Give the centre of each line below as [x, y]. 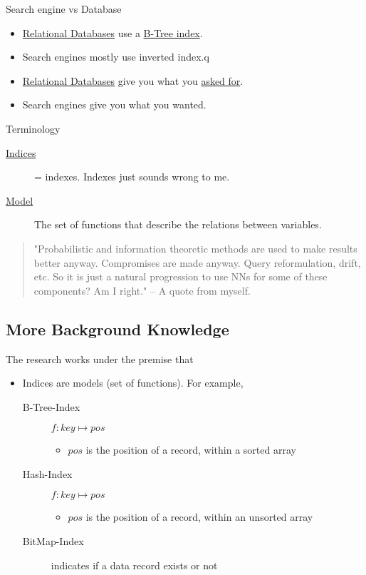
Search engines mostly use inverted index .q [116, 57]
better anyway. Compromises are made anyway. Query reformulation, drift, [197, 262]
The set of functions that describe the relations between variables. [178, 224]
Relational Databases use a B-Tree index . [113, 32]
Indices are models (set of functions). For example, [133, 383]
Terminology [33, 128]
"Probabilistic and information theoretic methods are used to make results [195, 248]
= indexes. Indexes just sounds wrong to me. [132, 177]
